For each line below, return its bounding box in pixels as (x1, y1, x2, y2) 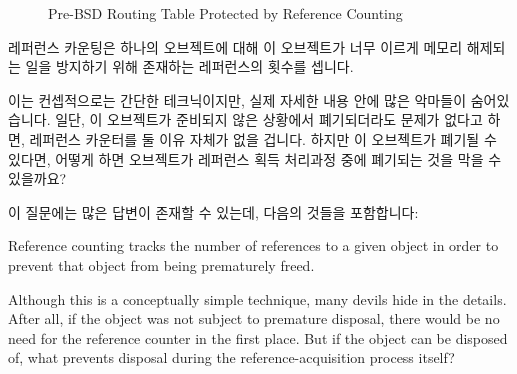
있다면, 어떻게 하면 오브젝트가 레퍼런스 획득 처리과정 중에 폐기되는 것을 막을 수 (8, 148, 502, 169)
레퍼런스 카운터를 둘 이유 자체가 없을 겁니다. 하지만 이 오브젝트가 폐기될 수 (29, 128, 497, 149)
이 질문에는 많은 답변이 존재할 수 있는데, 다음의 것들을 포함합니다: (8, 201, 419, 222)
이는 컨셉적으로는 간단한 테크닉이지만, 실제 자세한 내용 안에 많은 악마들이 (8, 89, 467, 110)
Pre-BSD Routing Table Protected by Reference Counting (48, 3, 403, 23)
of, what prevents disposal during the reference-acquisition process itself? (8, 347, 455, 368)
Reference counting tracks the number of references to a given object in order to (8, 235, 499, 256)
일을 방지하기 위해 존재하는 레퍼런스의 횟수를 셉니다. (25, 56, 354, 77)
